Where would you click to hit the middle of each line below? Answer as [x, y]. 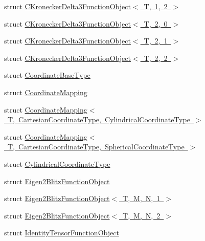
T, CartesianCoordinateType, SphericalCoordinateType [96, 147]
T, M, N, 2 [142, 215]
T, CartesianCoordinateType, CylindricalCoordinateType [99, 119]
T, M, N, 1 [142, 198]
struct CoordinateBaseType [47, 75]
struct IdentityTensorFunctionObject [62, 233]
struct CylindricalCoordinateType [57, 163]
